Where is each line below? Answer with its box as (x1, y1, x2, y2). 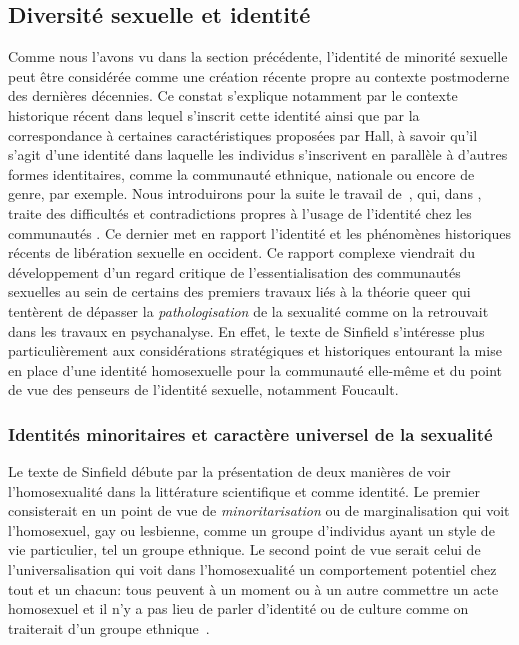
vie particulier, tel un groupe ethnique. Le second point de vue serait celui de (8, 539, 481, 560)
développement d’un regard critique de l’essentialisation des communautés (8, 261, 461, 282)
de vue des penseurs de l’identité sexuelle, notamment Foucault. (8, 379, 399, 400)
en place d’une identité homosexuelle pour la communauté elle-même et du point (8, 359, 502, 380)
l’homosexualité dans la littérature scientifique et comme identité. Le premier (8, 480, 480, 501)
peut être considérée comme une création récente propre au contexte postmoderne (8, 65, 510, 86)
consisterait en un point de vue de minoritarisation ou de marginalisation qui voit (8, 500, 510, 521)
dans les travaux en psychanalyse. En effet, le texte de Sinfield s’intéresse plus (8, 320, 485, 341)
